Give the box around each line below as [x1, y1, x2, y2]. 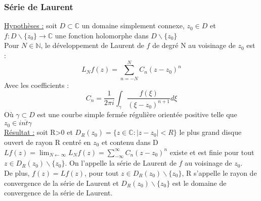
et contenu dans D [101, 136, 158, 147]
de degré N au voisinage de [152, 40, 236, 51]
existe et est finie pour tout [169, 146, 254, 157]
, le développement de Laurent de [40, 40, 144, 51]
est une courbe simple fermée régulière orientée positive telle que [37, 109, 237, 119]
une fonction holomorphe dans [55, 30, 149, 40]
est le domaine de [172, 177, 227, 188]
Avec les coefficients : [4, 79, 69, 90]
